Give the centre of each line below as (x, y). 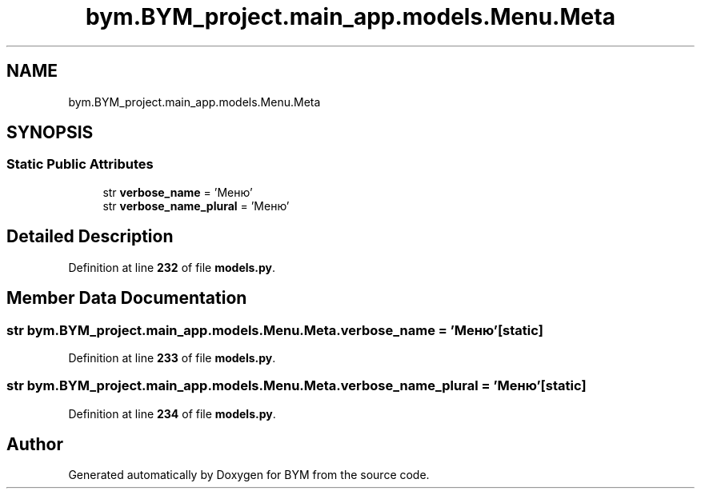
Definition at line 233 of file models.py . (172, 357)
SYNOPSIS (50, 133)
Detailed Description (90, 237)
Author (35, 445)
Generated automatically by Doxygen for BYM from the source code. (249, 475)
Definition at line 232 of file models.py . (172, 267)
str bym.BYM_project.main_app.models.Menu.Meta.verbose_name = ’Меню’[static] (275, 330)
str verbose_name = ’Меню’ (178, 192)
